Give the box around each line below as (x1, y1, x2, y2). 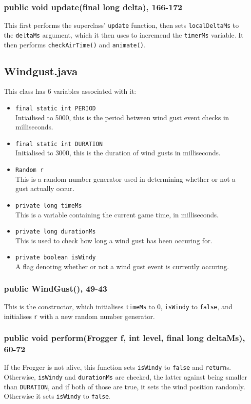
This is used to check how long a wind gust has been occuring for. (15, 235, 212, 245)
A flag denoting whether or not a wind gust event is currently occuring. (15, 261, 229, 272)
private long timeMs (15, 202, 82, 209)
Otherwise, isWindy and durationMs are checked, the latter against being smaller (4, 372, 247, 382)
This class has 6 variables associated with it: (4, 86, 136, 96)
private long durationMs (15, 228, 96, 235)
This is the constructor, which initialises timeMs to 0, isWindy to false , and (4, 301, 232, 311)
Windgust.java (4, 63, 78, 78)
